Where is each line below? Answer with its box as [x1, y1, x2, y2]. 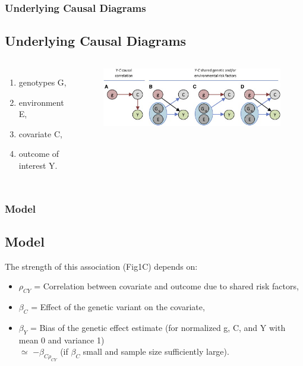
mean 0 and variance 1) [18, 333, 105, 346]
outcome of [18, 147, 59, 160]
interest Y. [18, 159, 58, 172]
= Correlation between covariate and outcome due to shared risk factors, [34, 280, 299, 292]
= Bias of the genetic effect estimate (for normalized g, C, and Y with [30, 321, 286, 334]
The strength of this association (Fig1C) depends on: [5, 260, 198, 272]
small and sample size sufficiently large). [83, 345, 229, 358]
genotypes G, [18, 76, 67, 89]
